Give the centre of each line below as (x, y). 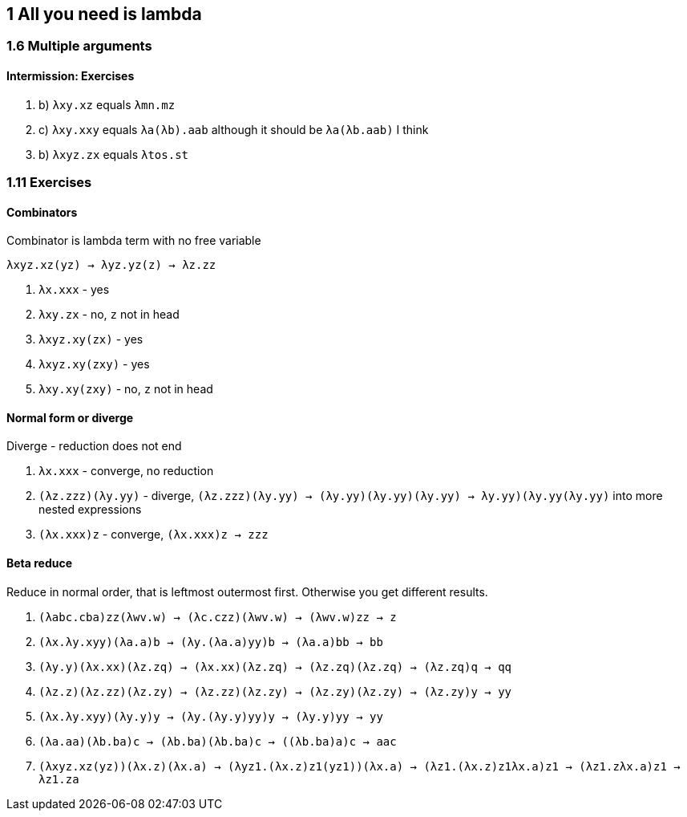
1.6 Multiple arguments (79, 46)
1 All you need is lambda (104, 14)
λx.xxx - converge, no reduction (126, 471)
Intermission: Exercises (71, 76)
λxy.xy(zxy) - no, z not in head (126, 389)
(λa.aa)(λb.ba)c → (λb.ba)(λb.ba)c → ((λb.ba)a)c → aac (218, 741)
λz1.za (59, 779)
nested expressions (90, 510)
